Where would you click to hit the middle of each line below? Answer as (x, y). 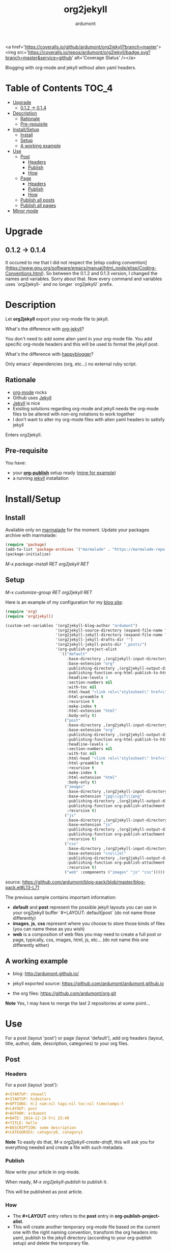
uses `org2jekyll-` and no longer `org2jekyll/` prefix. (59, 284)
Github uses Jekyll (32, 398)
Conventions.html (24, 273)
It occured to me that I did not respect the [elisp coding (63, 262)
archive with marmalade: (31, 535)
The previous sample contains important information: (61, 897)
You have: (16, 463)
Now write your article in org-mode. (43, 1172)
